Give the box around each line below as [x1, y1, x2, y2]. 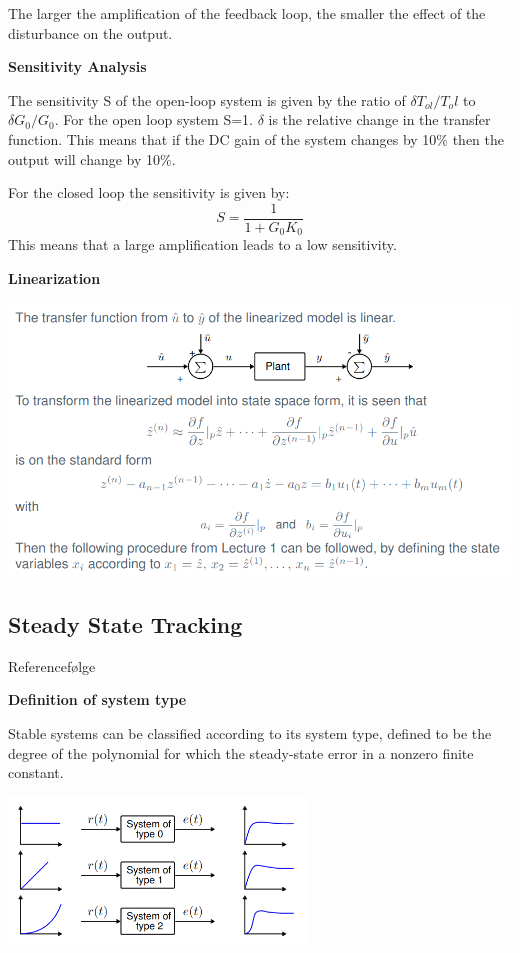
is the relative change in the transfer [268, 109, 491, 130]
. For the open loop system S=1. [54, 109, 253, 130]
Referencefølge [8, 655, 96, 676]
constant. [8, 762, 64, 783]
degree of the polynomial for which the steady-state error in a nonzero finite [8, 742, 474, 763]
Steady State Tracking [8, 608, 243, 639]
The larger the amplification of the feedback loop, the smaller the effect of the [8, 3, 486, 23]
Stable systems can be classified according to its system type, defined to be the [8, 722, 492, 743]
